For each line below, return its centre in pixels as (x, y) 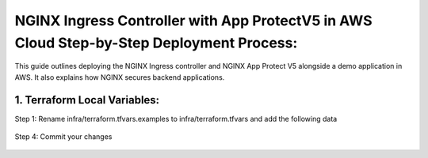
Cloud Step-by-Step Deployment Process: (156, 43)
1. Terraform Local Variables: (87, 100)
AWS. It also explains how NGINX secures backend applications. (120, 77)
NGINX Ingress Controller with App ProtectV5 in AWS (193, 21)
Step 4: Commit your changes (63, 137)
